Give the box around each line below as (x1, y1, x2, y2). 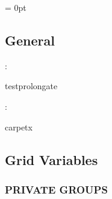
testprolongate (5, 79, 58, 92)
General (5, 30, 55, 49)
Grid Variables (5, 150, 98, 169)
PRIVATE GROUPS (5, 181, 108, 197)
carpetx (5, 120, 33, 133)
